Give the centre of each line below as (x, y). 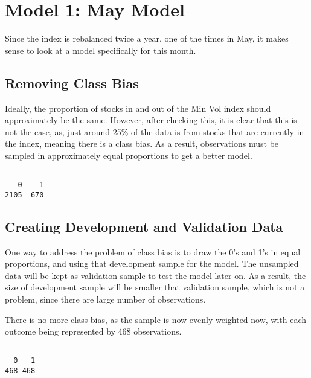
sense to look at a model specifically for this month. (101, 50)
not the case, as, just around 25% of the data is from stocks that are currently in (155, 131)
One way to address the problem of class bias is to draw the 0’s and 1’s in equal (153, 251)
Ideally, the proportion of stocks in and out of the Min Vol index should (138, 108)
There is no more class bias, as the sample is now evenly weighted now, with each (156, 319)
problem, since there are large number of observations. (105, 299)
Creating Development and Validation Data (144, 226)
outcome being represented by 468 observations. (93, 331)
